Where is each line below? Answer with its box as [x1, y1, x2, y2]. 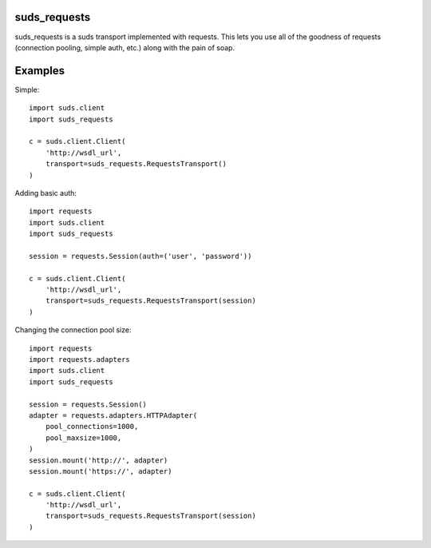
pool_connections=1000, [45, 422, 139, 431]
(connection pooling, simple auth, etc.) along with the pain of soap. [14, 42, 235, 52]
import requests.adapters [29, 355, 131, 364]
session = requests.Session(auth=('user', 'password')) [29, 252, 252, 260]
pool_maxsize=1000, [45, 433, 122, 443]
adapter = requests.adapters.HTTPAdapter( [29, 411, 198, 419]
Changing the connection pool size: [14, 325, 132, 335]
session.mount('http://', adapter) [29, 455, 168, 465]
